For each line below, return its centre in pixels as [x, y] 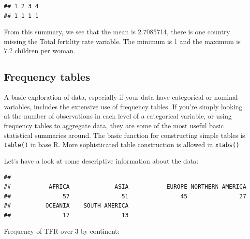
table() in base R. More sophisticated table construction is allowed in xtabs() [122, 144]
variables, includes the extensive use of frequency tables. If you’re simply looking [123, 106]
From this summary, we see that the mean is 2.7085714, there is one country [117, 32]
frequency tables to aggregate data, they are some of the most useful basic [114, 125]
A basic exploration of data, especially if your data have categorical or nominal [121, 97]
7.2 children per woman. [40, 51]
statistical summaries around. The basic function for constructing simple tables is [125, 135]
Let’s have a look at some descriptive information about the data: [101, 160]
